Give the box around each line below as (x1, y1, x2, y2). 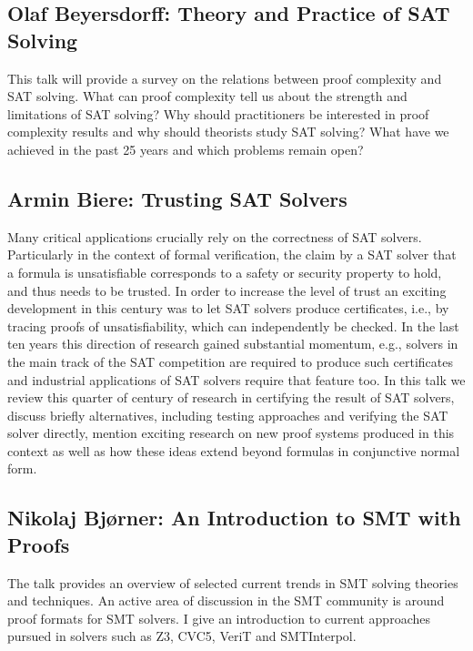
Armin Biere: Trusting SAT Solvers (7, 184, 347, 212)
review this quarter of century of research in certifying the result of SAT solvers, (7, 388, 455, 407)
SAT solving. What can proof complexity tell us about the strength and (7, 86, 408, 106)
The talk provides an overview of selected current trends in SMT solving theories (7, 573, 458, 592)
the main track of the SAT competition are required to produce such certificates (7, 351, 453, 371)
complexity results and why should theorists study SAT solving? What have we (7, 122, 449, 141)
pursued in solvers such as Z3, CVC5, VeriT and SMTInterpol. (7, 626, 357, 646)
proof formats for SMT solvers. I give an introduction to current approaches (7, 608, 430, 627)
